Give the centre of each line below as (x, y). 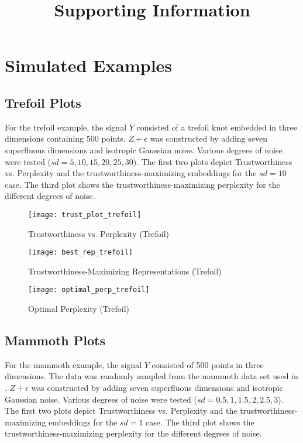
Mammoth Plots (55, 340)
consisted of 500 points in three (208, 364)
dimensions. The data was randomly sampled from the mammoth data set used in (151, 376)
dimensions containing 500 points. (65, 138)
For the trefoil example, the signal (66, 127)
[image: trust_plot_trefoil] (85, 214)
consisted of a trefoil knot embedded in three (217, 127)
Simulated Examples (89, 65)
